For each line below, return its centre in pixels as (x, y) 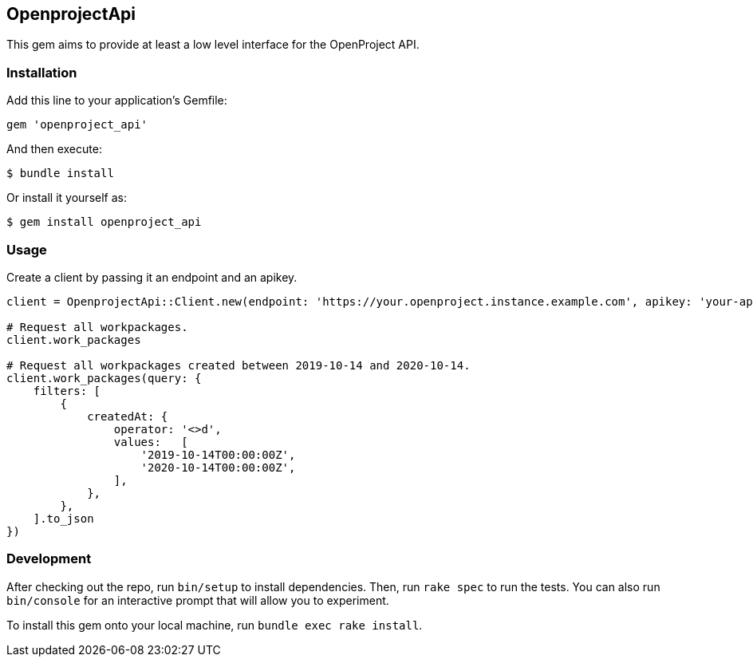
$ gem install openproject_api (104, 222)
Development (49, 559)
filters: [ (67, 391)
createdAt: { (128, 416)
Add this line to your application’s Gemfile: (117, 101)
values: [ (151, 442)
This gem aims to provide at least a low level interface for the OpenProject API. (213, 45)
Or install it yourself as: (67, 198)
